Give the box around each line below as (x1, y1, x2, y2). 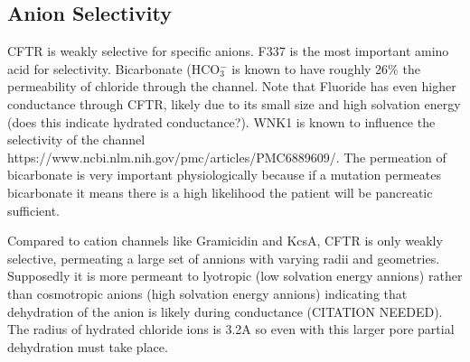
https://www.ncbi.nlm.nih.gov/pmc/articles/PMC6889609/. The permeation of (7, 147, 446, 166)
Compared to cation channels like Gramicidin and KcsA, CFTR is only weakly (7, 231, 443, 250)
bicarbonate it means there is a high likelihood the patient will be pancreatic (7, 182, 433, 201)
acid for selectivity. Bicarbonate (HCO (7, 59, 221, 78)
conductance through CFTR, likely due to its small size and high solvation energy (7, 94, 461, 113)
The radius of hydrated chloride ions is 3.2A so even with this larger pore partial (7, 320, 455, 339)
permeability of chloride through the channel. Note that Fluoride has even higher (7, 77, 456, 96)
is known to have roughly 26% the (231, 59, 420, 78)
